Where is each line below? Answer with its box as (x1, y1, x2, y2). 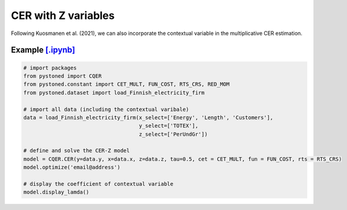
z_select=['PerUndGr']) (139, 131, 208, 138)
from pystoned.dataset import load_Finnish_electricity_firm (23, 89, 205, 96)
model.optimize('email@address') (23, 164, 121, 171)
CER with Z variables (11, 9, 115, 22)
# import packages (23, 64, 77, 71)
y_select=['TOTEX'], (139, 122, 198, 129)
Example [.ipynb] (11, 45, 75, 55)
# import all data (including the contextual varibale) (23, 106, 189, 113)
